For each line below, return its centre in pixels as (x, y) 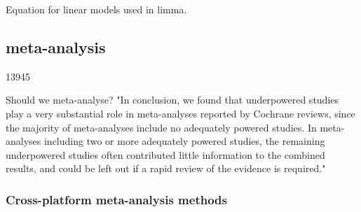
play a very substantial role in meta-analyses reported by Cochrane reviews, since (180, 113)
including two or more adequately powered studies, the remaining (184, 141)
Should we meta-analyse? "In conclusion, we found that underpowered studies (172, 100)
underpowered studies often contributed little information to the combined (165, 154)
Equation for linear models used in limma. (96, 9)
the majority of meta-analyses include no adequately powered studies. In (161, 127)
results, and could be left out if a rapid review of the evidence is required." (166, 168)
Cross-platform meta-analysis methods (116, 199)
